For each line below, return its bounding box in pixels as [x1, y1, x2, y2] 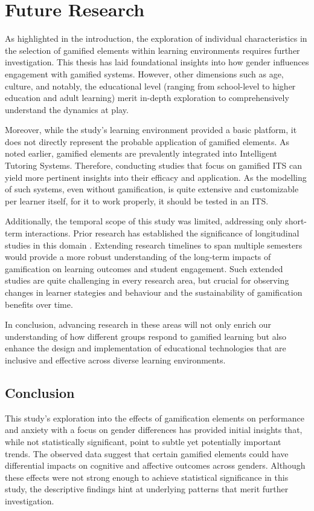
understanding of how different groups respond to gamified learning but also [5, 330, 287, 342]
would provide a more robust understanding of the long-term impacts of [5, 250, 271, 263]
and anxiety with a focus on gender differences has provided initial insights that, [5, 423, 303, 436]
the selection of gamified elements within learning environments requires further [5, 44, 300, 56]
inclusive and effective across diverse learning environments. [5, 353, 226, 366]
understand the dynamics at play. [5, 103, 129, 116]
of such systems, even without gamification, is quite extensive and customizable [5, 183, 299, 195]
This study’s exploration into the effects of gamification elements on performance [5, 411, 304, 424]
